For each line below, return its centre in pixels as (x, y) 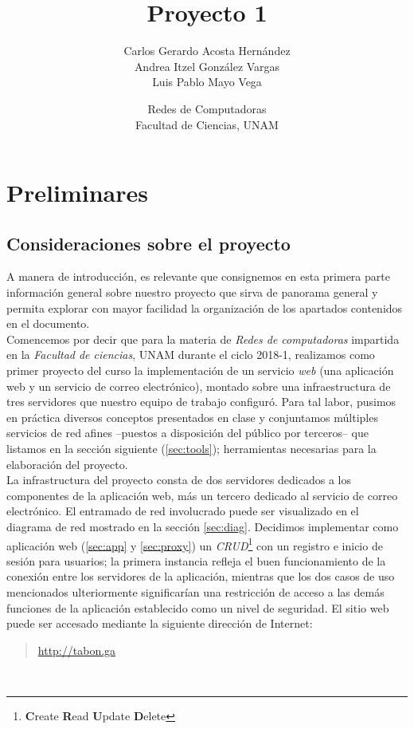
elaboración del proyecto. (67, 464)
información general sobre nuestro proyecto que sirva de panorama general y (192, 292)
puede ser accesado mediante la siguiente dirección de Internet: (160, 623)
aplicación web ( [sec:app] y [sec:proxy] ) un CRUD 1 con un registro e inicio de (195, 544)
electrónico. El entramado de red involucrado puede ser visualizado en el (183, 511)
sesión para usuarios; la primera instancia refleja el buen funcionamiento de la (196, 560)
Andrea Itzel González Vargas (207, 66)
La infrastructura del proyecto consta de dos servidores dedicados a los (179, 480)
